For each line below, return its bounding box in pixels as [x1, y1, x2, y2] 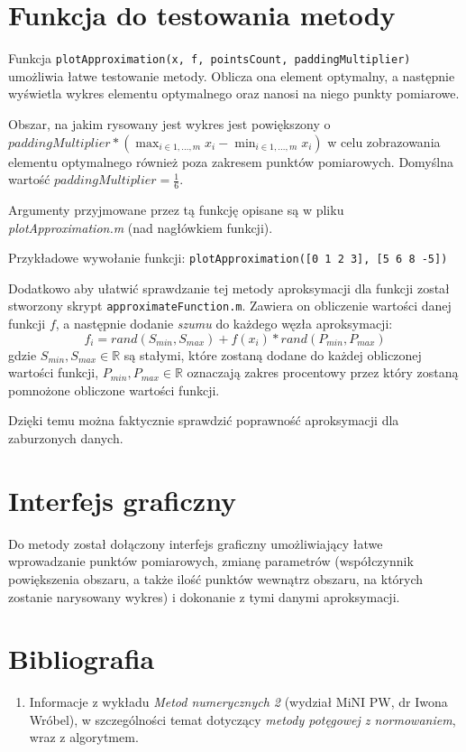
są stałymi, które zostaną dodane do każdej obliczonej [123, 345, 422, 364]
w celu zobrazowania [327, 132, 441, 151]
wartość [8, 170, 50, 189]
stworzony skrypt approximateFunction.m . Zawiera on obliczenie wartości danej [8, 296, 452, 315]
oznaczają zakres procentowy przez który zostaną [187, 363, 459, 382]
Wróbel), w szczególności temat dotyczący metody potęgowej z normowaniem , [29, 710, 456, 729]
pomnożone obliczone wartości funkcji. [8, 380, 220, 399]
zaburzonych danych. [8, 429, 123, 448]
